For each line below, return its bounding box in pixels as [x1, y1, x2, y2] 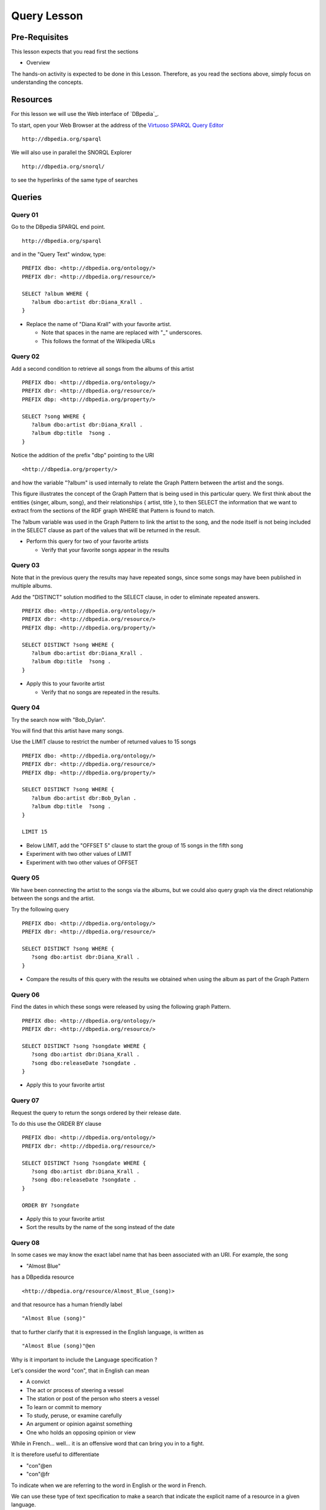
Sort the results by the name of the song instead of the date [26, 1224, 175, 1231]
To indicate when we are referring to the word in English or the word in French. [11, 1482, 207, 1489]
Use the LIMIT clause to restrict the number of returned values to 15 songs [11, 738, 196, 745]
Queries [11, 192, 42, 202]
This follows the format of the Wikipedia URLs [41, 337, 156, 344]
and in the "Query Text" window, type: [11, 251, 106, 258]
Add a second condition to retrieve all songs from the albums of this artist [11, 365, 194, 372]
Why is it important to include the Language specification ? [11, 1356, 158, 1363]
